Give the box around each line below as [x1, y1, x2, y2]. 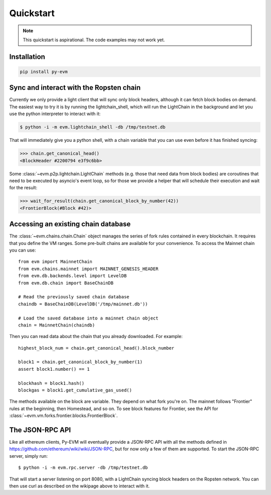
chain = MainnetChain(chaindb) [18, 322, 95, 328]
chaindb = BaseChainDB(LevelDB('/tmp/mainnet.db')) [18, 301, 148, 307]
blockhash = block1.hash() [18, 380, 85, 386]
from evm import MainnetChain [18, 259, 93, 265]
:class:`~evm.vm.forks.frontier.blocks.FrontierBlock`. [9, 412, 118, 419]
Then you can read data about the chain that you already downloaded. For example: [9, 334, 183, 340]
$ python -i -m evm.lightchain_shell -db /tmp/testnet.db [20, 124, 166, 130]
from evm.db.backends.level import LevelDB [18, 273, 127, 279]
